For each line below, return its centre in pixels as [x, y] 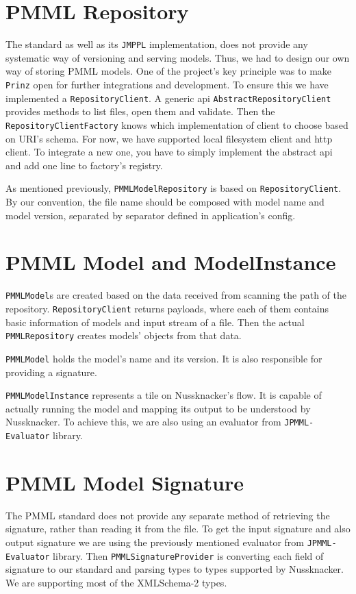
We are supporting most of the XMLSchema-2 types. [116, 582]
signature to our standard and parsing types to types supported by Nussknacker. [175, 569]
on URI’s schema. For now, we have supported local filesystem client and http [169, 138]
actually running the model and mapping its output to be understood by [158, 408]
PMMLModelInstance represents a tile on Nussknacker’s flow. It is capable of [164, 395]
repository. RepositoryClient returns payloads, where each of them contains [167, 308]
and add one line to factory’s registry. [84, 165]
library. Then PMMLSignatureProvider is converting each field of [188, 555]
